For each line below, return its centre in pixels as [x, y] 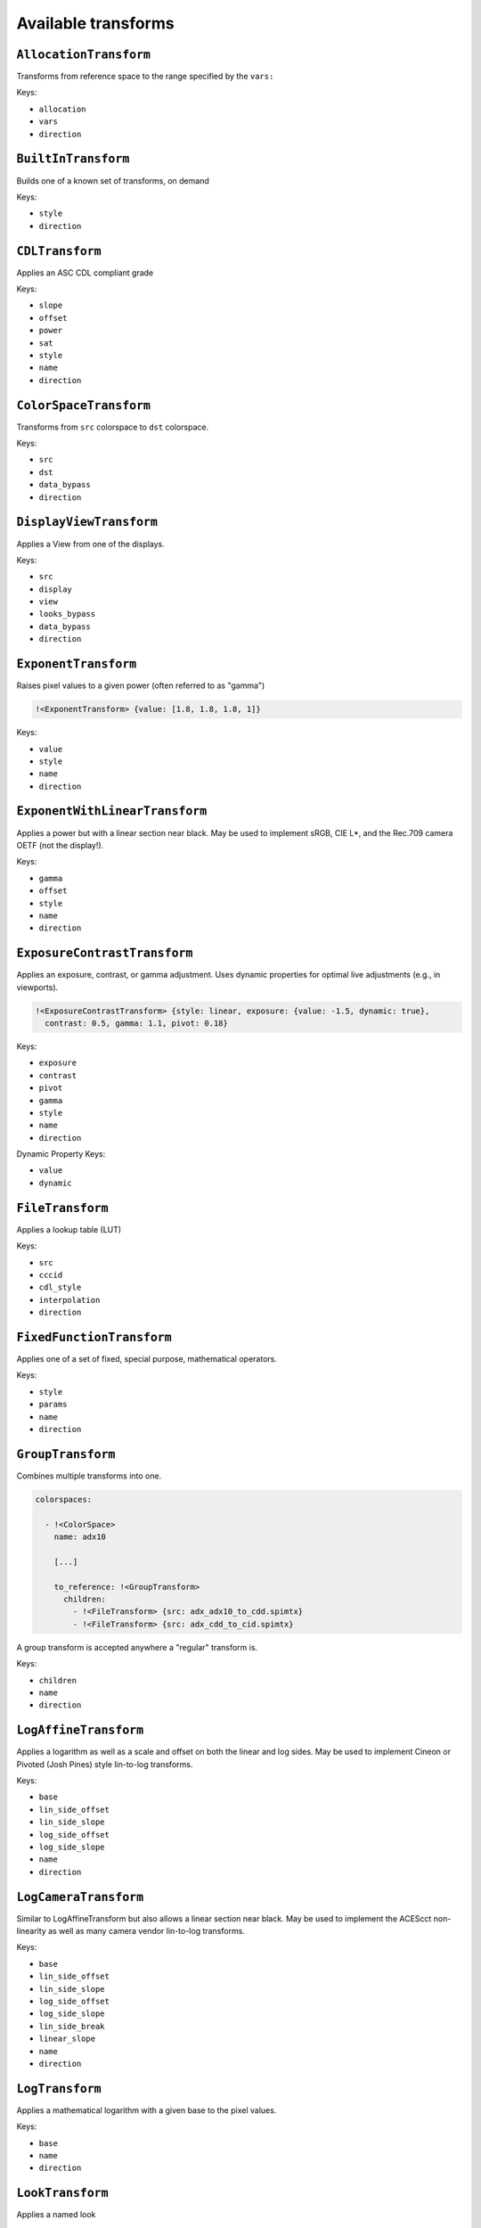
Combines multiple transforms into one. [89, 1476]
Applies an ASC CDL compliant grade [85, 273]
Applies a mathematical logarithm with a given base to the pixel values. [147, 2110]
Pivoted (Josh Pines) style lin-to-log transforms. [105, 1764]
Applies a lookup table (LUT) [69, 1229]
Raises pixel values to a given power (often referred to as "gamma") [141, 685]
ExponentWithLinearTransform [112, 811]
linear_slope [67, 2039]
